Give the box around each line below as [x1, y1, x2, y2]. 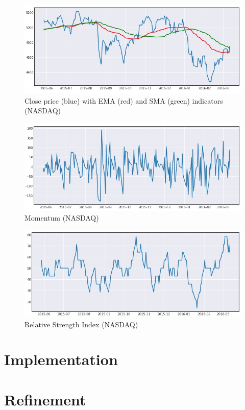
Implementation [4, 349, 118, 370]
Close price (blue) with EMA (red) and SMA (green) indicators [24, 95, 223, 106]
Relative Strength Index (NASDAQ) [24, 319, 138, 329]
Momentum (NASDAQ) [24, 212, 99, 223]
